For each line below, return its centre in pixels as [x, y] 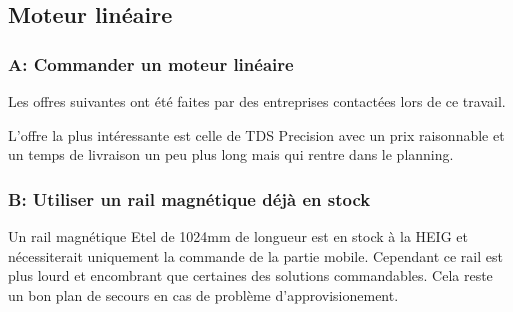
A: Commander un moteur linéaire [151, 63]
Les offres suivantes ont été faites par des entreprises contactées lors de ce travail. [257, 101]
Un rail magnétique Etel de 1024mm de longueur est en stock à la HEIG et [238, 236]
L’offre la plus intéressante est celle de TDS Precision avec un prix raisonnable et [256, 134]
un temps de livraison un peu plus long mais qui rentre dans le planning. [231, 154]
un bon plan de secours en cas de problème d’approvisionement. [203, 294]
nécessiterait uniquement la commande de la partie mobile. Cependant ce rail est [255, 255]
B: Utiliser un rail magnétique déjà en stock [189, 198]
